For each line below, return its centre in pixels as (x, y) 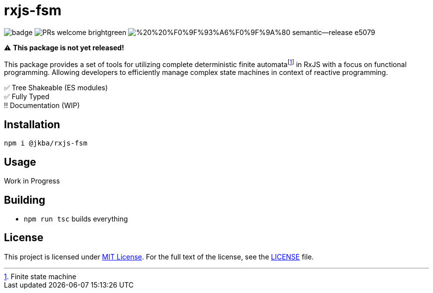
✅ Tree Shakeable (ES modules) (56, 88)
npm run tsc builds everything (76, 219)
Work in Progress (32, 181)
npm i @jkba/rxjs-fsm (46, 143)
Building (25, 200)
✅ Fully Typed (27, 97)
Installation (32, 124)
